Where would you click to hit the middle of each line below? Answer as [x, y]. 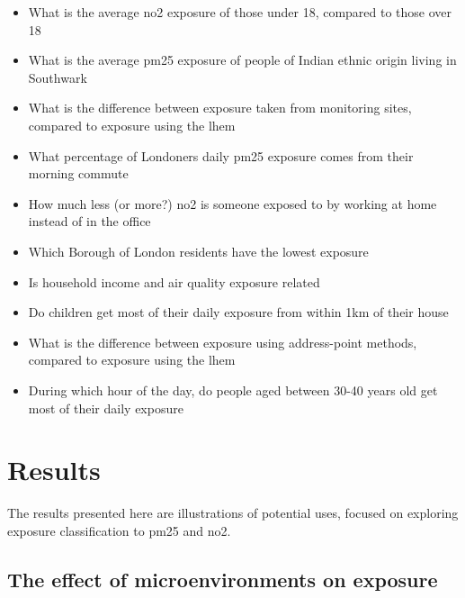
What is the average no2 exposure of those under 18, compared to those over [240, 12]
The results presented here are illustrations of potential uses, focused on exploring [233, 513]
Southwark [58, 77]
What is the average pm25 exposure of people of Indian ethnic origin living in [242, 60]
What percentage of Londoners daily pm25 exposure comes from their [221, 155]
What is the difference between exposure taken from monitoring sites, [220, 108]
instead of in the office [89, 221]
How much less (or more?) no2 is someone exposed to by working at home [232, 203]
